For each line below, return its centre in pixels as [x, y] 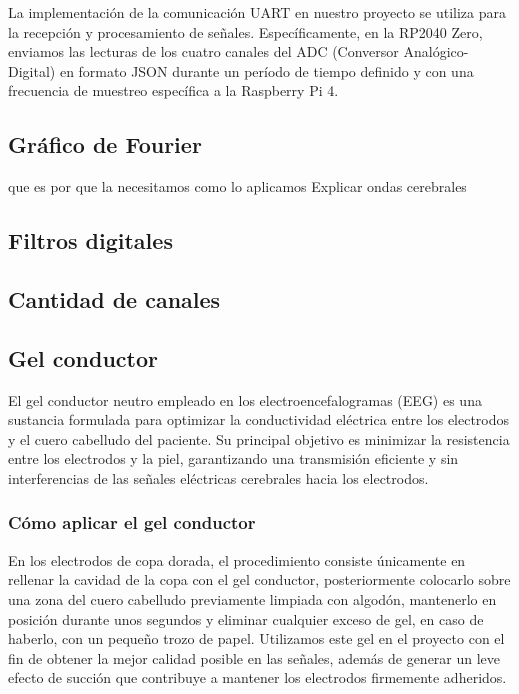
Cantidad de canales [114, 298]
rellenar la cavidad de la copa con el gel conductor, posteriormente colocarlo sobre [259, 579]
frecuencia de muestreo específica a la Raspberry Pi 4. [173, 90]
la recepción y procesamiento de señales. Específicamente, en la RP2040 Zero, [245, 31]
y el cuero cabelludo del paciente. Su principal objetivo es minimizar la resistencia [259, 438]
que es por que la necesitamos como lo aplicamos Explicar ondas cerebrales [237, 186]
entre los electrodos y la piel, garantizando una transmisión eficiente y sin [233, 458]
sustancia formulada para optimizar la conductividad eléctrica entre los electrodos [259, 419]
